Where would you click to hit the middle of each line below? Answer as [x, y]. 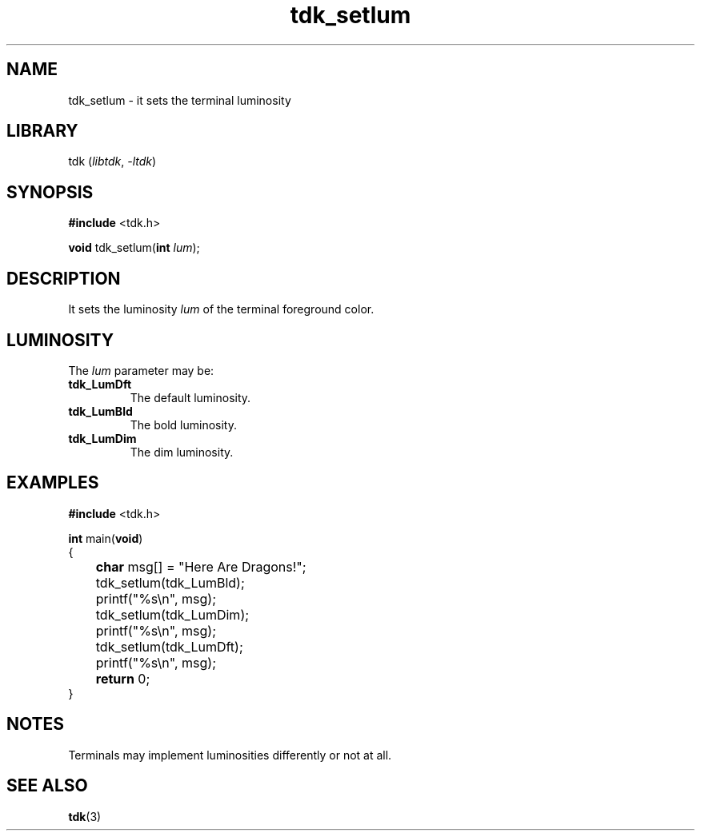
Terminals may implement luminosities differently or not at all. [230, 755]
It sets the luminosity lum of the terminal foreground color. [221, 309]
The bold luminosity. [183, 424]
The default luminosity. [190, 397]
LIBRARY [42, 131]
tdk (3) [85, 816]
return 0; [123, 678]
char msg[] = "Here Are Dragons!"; [201, 566]
